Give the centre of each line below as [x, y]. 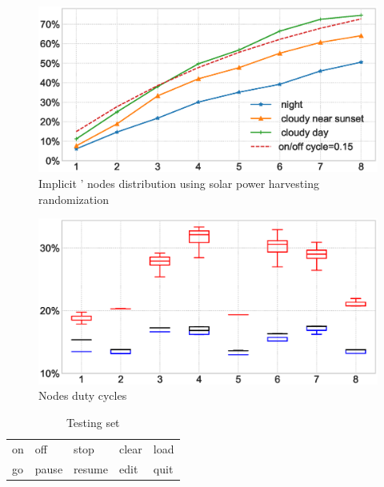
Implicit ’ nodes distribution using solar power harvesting [179, 184]
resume [91, 468]
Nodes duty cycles [83, 395]
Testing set [93, 422]
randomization [74, 199]
